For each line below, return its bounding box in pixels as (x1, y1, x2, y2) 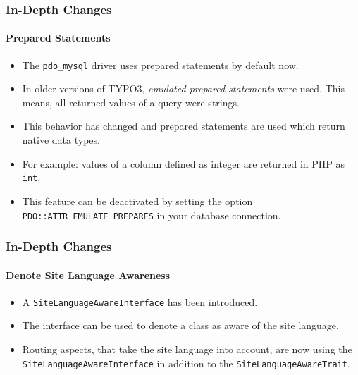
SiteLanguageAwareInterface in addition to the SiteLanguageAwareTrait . (22, 355, 350, 370)
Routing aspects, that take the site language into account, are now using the (22, 342, 352, 357)
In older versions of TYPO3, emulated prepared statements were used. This (22, 81, 345, 96)
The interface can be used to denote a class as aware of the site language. (22, 318, 339, 333)
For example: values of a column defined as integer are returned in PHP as (22, 156, 345, 171)
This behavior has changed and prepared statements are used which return (22, 118, 345, 133)
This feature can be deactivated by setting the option (22, 193, 253, 208)
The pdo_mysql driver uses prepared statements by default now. (22, 57, 299, 72)
